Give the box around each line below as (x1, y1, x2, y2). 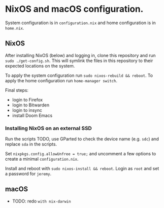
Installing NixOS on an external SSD (5, 125, 92, 132)
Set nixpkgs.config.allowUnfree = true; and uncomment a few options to (5, 151, 156, 157)
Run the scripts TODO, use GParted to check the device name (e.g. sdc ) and (5, 136, 159, 142)
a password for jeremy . (5, 171, 52, 177)
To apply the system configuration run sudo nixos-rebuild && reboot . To (5, 72, 153, 78)
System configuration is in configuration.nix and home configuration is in (5, 20, 156, 26)
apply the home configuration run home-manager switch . (5, 77, 117, 83)
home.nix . (5, 25, 25, 31)
